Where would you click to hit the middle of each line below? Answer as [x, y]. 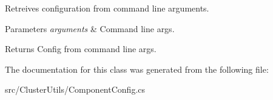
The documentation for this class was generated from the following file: [137, 69]
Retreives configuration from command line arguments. [107, 8]
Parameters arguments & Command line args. [90, 28]
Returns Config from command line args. [81, 49]
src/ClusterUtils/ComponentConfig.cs [75, 89]
